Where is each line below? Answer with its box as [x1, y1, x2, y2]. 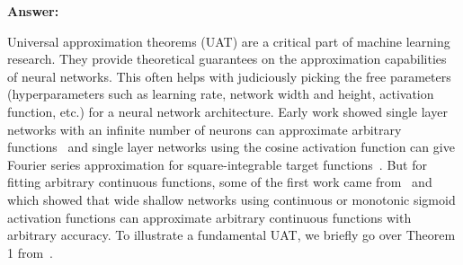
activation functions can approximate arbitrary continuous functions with [7, 208, 412, 226]
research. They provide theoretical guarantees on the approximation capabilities [7, 49, 447, 68]
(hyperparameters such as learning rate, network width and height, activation [7, 84, 434, 103]
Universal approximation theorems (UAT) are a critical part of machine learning [7, 31, 450, 50]
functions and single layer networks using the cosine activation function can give [7, 137, 455, 156]
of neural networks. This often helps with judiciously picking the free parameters [7, 66, 451, 85]
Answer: [7, 2, 59, 20]
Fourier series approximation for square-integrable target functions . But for [7, 155, 427, 173]
